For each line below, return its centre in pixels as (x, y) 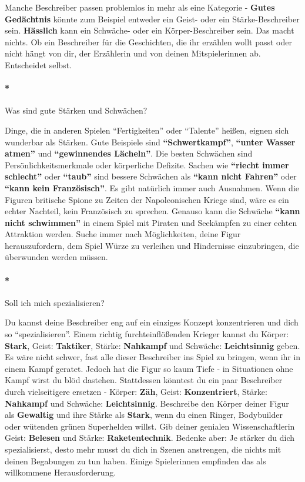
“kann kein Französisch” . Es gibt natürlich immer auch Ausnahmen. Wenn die (152, 187)
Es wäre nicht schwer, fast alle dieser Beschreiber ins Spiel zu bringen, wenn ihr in (153, 357)
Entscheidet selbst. (38, 64)
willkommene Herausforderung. (61, 472)
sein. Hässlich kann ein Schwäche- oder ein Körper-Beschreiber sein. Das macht (150, 30)
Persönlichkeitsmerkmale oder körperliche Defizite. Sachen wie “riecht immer (147, 164)
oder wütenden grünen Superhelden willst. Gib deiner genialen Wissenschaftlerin (150, 426)
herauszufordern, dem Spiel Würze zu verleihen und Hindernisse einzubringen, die (152, 245)
